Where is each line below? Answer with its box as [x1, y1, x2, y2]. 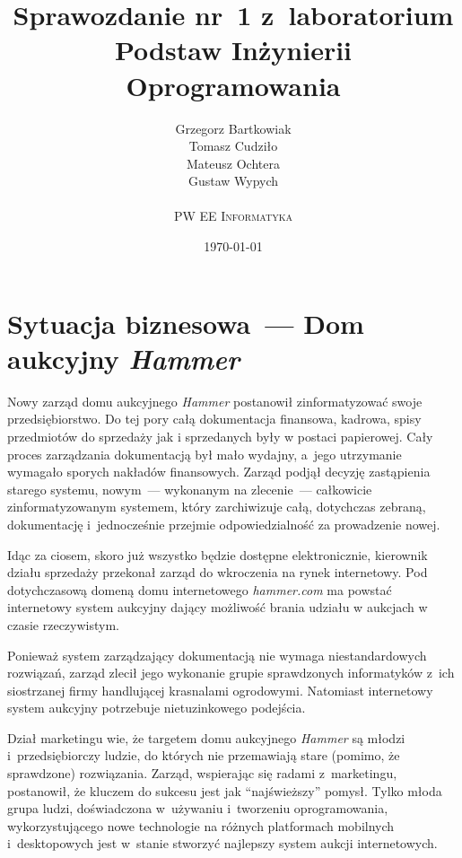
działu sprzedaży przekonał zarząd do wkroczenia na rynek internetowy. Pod [7, 563, 428, 582]
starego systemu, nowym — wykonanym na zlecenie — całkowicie [7, 479, 372, 498]
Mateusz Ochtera [187, 153, 280, 172]
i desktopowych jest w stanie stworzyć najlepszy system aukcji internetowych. [7, 834, 438, 853]
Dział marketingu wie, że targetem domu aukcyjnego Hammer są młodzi [7, 728, 405, 747]
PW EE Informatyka [173, 206, 293, 225]
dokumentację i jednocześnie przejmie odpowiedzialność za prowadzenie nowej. [7, 514, 440, 533]
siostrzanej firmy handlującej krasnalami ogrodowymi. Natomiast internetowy [7, 680, 433, 699]
